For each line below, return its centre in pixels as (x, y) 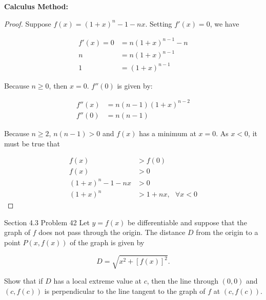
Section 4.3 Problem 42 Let (47, 222)
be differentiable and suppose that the (187, 222)
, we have (224, 23)
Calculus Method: (36, 6)
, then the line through (182, 281)
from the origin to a (227, 232)
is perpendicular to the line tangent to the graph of (125, 291)
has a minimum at (168, 133)
